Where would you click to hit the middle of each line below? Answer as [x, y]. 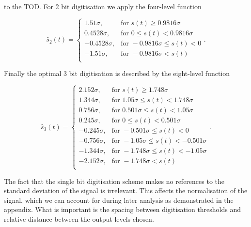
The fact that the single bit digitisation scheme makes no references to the [114, 181]
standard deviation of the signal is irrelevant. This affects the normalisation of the [126, 190]
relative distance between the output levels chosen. [79, 219]
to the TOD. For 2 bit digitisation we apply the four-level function [103, 6]
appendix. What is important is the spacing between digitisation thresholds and [123, 209]
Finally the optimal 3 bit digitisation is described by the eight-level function [117, 73]
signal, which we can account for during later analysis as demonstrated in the [119, 200]
